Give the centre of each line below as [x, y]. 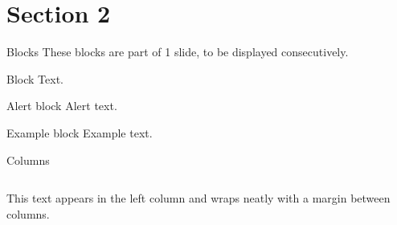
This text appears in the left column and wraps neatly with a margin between [198, 198]
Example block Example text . [80, 132]
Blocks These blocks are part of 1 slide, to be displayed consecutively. [178, 52]
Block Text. [35, 78]
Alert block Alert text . [62, 106]
